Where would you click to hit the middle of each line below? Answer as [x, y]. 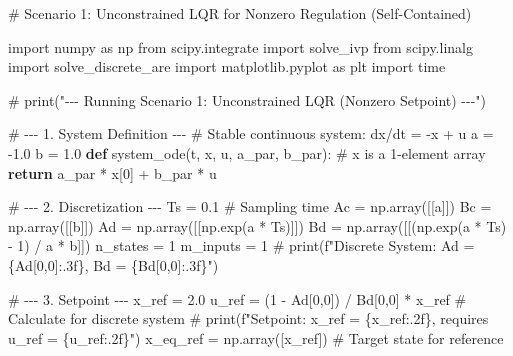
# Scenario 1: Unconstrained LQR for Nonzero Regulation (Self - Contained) [240, 13]
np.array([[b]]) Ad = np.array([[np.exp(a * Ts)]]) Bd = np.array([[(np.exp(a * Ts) [257, 225]
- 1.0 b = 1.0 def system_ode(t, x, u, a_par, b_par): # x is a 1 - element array [247, 152]
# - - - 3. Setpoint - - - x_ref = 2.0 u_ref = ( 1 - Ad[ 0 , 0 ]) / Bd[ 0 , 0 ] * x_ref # [237, 298]
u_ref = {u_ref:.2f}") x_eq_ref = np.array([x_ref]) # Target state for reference [256, 337]
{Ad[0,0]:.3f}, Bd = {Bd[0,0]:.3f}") [113, 264]
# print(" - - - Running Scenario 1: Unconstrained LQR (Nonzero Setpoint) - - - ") [247, 99]
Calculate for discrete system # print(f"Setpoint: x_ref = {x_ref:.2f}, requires [248, 318]
